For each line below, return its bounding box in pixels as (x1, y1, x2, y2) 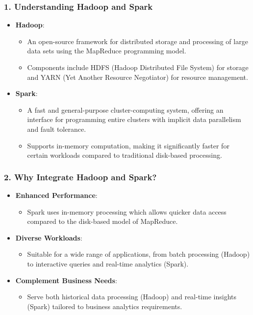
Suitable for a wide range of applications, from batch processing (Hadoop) (27, 249, 250, 259)
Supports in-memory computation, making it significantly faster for (27, 140, 229, 150)
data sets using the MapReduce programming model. (27, 46, 186, 56)
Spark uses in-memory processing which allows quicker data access (27, 206, 227, 217)
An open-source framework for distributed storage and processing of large (27, 36, 248, 46)
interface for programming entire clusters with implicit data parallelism (27, 114, 241, 124)
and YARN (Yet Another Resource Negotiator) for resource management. (27, 72, 248, 82)
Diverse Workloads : (15, 232, 82, 242)
